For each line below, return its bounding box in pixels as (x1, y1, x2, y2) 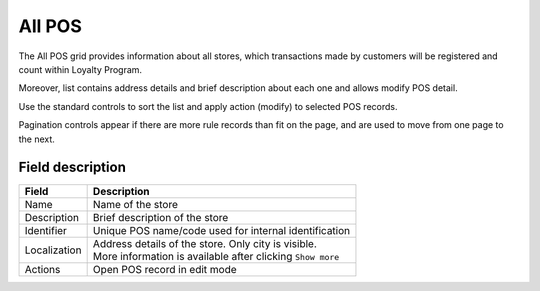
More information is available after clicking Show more (92, 250, 340, 264)
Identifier (24, 224, 67, 238)
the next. (18, 133, 55, 145)
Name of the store (92, 198, 179, 212)
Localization (24, 243, 82, 257)
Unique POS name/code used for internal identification (92, 224, 351, 238)
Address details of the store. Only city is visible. (92, 237, 317, 251)
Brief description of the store (92, 211, 229, 225)
